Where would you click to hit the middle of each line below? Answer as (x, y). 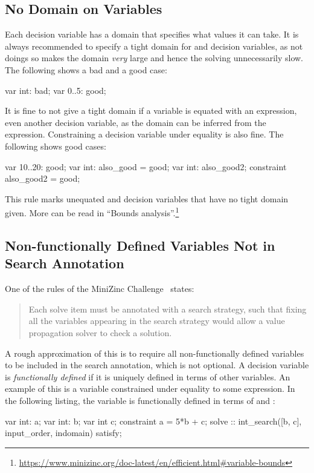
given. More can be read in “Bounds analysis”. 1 (92, 212)
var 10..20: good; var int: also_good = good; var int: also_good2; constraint (146, 166)
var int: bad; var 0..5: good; (56, 90)
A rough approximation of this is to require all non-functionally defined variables (155, 353)
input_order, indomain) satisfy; (63, 433)
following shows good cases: (56, 146)
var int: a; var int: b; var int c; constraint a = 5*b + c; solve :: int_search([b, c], (153, 421)
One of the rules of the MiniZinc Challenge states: (100, 289)
